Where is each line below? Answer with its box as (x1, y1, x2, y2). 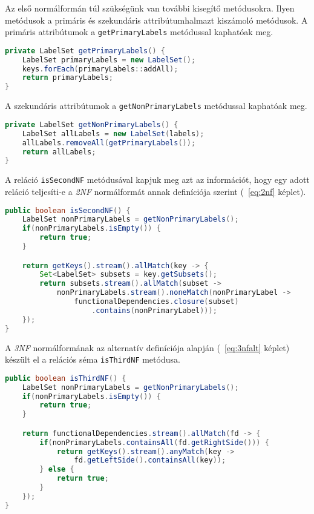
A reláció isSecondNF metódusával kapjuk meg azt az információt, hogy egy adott (5, 173, 310, 186)
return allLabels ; (22, 147, 96, 156)
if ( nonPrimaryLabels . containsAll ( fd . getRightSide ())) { (39, 438, 269, 447)
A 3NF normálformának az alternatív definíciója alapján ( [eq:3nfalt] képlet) (5, 341, 290, 354)
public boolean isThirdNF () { (5, 374, 126, 383)
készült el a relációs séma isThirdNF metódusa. (5, 353, 180, 366)
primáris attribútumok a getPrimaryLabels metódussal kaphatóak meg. (5, 25, 273, 38)
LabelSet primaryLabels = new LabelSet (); (22, 55, 196, 64)
